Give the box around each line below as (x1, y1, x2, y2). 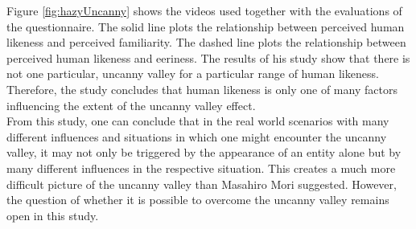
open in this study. (6, 207, 99, 223)
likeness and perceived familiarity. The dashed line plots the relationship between (6, 34, 406, 51)
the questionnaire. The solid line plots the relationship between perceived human (6, 18, 405, 35)
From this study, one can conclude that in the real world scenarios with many (6, 112, 389, 129)
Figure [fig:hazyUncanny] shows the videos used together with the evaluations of (6, 2, 402, 18)
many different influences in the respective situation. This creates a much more (6, 159, 396, 176)
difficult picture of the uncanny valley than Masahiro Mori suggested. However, (6, 175, 397, 192)
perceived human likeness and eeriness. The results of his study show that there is (6, 49, 410, 66)
